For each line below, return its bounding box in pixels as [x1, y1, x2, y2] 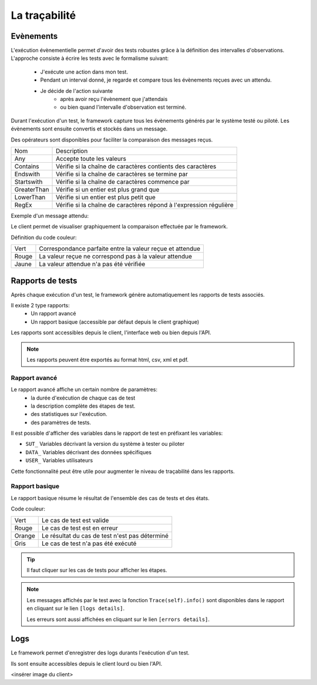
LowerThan [14, 193, 46, 201]
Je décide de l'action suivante [40, 87, 113, 94]
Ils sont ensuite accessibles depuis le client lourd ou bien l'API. [11, 660, 163, 667]
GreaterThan [14, 185, 49, 193]
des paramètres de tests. [31, 419, 91, 426]
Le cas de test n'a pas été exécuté [42, 539, 137, 548]
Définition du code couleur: [11, 234, 77, 241]
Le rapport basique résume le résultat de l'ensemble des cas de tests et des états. [11, 494, 210, 502]
